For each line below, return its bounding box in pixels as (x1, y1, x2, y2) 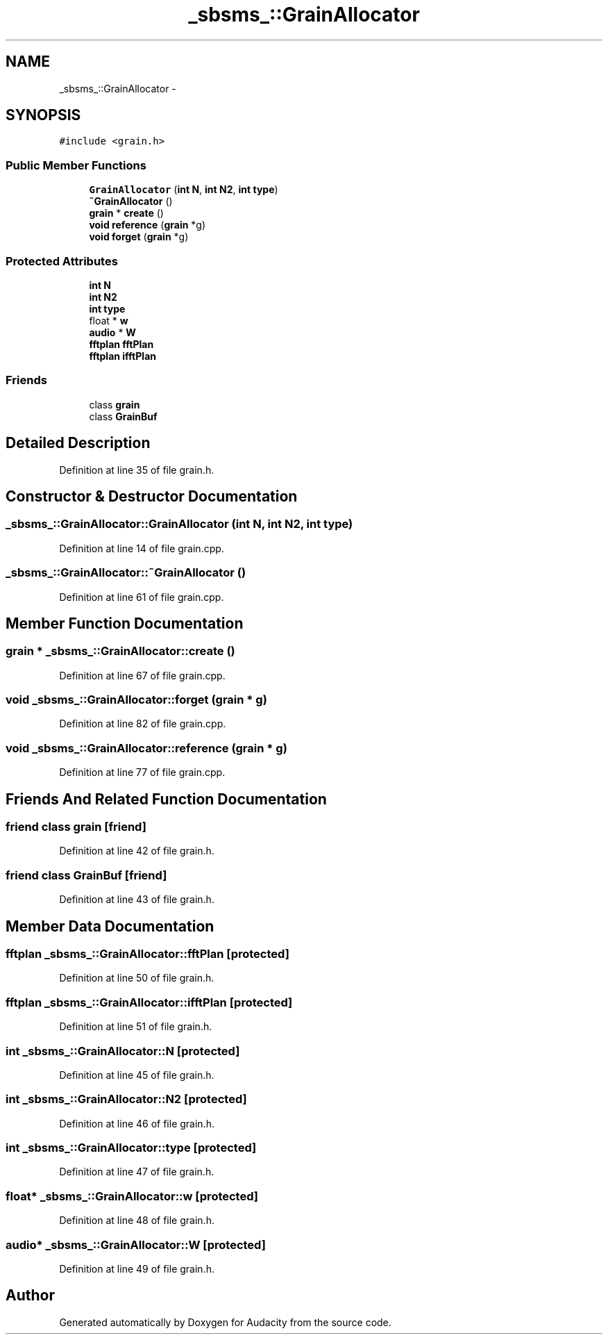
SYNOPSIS (6, 106, 81, 124)
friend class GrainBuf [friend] (6, 868, 167, 882)
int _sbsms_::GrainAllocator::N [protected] (6, 1043, 240, 1058)
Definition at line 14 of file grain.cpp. (59, 542, 224, 554)
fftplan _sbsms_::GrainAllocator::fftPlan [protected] (6, 947, 289, 961)
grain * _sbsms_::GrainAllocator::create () (6, 644, 235, 659)
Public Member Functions (6, 158, 146, 172)
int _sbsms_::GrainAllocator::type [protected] (6, 1141, 257, 1155)
